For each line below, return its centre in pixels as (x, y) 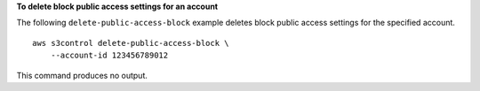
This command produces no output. (82, 75)
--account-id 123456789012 (109, 56)
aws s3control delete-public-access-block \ (131, 43)
